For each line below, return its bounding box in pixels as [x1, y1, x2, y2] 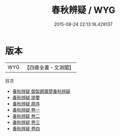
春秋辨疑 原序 [12, 100, 40, 107]
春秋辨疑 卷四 [12, 125, 40, 132]
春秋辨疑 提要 [12, 94, 40, 100]
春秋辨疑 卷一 [12, 107, 40, 113]
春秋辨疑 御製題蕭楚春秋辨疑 [12, 88, 70, 94]
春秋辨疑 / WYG [51, 4, 116, 16]
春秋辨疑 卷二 [12, 113, 40, 119]
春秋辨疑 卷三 [12, 119, 40, 125]
